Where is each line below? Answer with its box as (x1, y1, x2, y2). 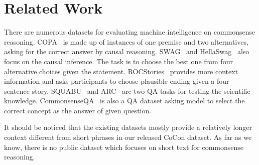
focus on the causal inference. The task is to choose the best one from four (4, 56, 233, 66)
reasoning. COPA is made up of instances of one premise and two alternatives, (4, 36, 248, 47)
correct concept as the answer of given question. (4, 105, 152, 115)
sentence (4, 85, 30, 96)
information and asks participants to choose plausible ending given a (4, 76, 215, 86)
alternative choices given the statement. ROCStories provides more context (4, 66, 238, 76)
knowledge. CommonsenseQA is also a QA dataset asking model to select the (4, 95, 245, 106)
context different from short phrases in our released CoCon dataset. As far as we (4, 132, 252, 142)
